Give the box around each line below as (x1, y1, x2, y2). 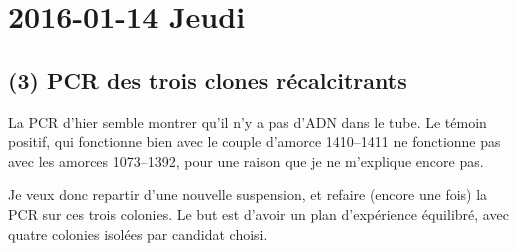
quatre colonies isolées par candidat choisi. (8, 223, 268, 244)
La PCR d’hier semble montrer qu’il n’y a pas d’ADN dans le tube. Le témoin (8, 111, 487, 132)
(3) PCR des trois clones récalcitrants (8, 64, 407, 95)
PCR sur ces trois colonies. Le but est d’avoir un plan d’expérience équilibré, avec (8, 203, 509, 224)
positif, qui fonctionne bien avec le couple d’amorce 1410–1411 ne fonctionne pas (8, 131, 501, 152)
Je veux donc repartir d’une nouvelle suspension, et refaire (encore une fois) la (8, 184, 488, 205)
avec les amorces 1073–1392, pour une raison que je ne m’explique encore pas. (8, 150, 484, 171)
